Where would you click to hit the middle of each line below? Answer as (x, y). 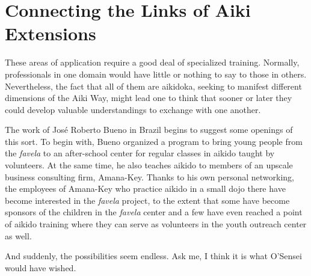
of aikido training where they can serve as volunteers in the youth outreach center (156, 224)
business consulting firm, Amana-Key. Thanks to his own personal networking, (149, 176)
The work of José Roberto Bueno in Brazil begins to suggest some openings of (149, 130)
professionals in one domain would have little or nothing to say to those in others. (156, 74)
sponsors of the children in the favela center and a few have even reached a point (154, 212)
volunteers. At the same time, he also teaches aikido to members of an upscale (149, 165)
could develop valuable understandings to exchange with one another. (133, 109)
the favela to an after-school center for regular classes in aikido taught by (140, 153)
